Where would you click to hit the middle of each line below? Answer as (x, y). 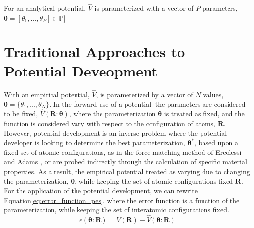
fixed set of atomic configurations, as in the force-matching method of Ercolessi (123, 152)
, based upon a (216, 142)
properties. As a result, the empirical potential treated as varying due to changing (127, 171)
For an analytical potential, (45, 8)
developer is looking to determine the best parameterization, (95, 142)
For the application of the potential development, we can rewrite (101, 190)
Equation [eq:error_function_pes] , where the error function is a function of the (122, 200)
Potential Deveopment (81, 70)
